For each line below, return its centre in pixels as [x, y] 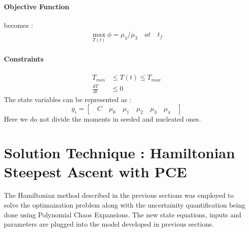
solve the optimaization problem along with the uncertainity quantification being [125, 204]
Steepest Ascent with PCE [96, 172]
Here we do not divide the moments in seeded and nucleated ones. [103, 119]
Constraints [24, 59]
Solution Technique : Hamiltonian [120, 153]
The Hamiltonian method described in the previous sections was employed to [119, 195]
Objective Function [37, 6]
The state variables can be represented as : [68, 99]
